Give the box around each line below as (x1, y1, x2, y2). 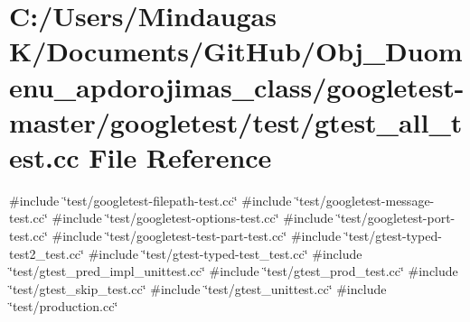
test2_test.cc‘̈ (9, 244, 84, 262)
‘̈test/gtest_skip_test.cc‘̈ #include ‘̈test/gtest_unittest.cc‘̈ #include (9, 279, 387, 298)
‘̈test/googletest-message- (296, 190, 435, 209)
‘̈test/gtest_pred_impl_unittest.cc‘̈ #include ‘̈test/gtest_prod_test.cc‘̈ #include (9, 262, 458, 281)
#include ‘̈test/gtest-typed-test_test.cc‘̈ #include (88, 244, 362, 262)
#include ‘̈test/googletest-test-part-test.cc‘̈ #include (52, 226, 342, 245)
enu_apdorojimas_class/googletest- (9, 68, 465, 105)
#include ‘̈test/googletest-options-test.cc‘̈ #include (52, 208, 334, 227)
